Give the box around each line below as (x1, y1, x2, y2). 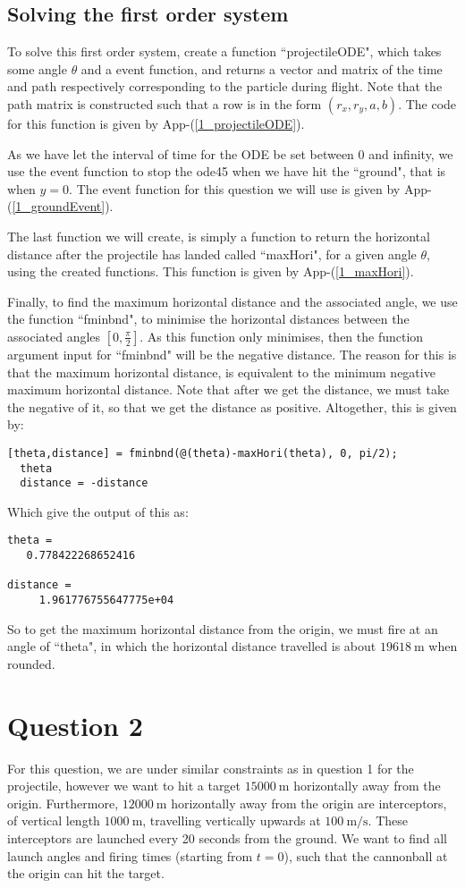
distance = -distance (20, 477, 148, 490)
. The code (398, 94, 457, 113)
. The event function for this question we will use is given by (69, 179, 401, 198)
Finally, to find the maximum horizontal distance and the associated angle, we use (7, 292, 458, 310)
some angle (7, 59, 67, 78)
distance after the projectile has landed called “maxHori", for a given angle (7, 244, 417, 263)
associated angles (7, 326, 101, 345)
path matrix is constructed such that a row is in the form (7, 94, 322, 113)
